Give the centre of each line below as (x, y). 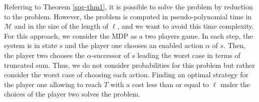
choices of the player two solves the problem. (72, 94)
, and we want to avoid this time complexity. (186, 26)
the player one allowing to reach (53, 84)
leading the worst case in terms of (189, 55)
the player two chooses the (44, 55)
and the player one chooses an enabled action (134, 45)
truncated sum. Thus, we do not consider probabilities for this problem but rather (129, 65)
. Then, (235, 45)
